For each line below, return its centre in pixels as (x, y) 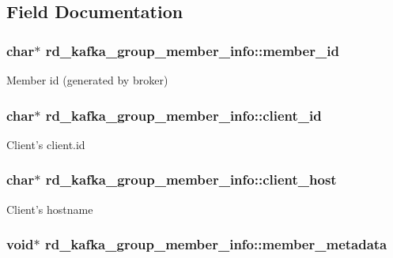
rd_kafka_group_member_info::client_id (183, 115)
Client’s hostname (50, 209)
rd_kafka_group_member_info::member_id (192, 50)
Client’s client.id (46, 144)
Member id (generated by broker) (87, 80)
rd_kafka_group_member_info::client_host (191, 179)
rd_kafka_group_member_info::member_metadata (216, 244)
